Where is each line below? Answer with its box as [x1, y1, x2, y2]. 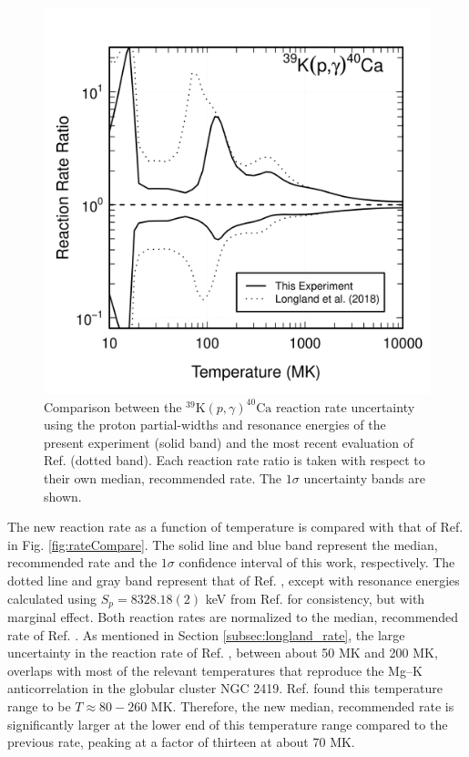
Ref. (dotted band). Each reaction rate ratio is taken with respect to [44, 451, 425, 470]
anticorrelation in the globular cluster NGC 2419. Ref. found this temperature [7, 679, 443, 698]
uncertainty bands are [303, 468, 425, 487]
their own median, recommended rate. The [44, 468, 282, 487]
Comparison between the [44, 397, 182, 416]
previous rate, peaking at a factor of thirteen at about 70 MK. [7, 732, 355, 752]
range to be [7, 696, 71, 715]
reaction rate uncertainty [275, 397, 415, 416]
